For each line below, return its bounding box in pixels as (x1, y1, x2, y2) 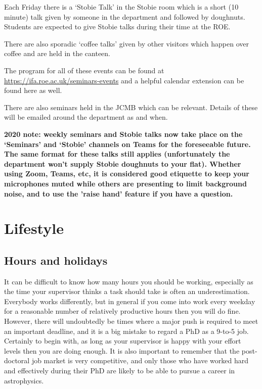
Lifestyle (4, 218, 64, 238)
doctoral (4, 355, 30, 366)
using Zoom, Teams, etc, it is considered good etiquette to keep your (4, 168, 249, 179)
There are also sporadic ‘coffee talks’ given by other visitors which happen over (4, 38, 249, 48)
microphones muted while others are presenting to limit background (4, 178, 247, 188)
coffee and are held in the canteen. (4, 48, 111, 59)
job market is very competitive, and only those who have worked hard (31, 355, 248, 366)
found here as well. (4, 85, 62, 95)
